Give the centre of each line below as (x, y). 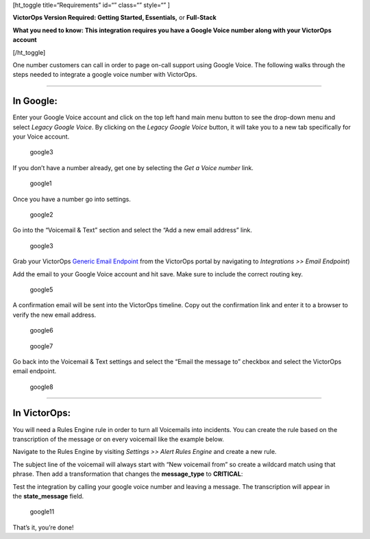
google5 (41, 289)
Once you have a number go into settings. (72, 199)
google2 (42, 214)
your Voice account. (41, 136)
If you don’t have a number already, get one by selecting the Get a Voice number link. (133, 167)
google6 (42, 331)
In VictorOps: (42, 413)
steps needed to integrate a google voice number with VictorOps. (105, 75)
